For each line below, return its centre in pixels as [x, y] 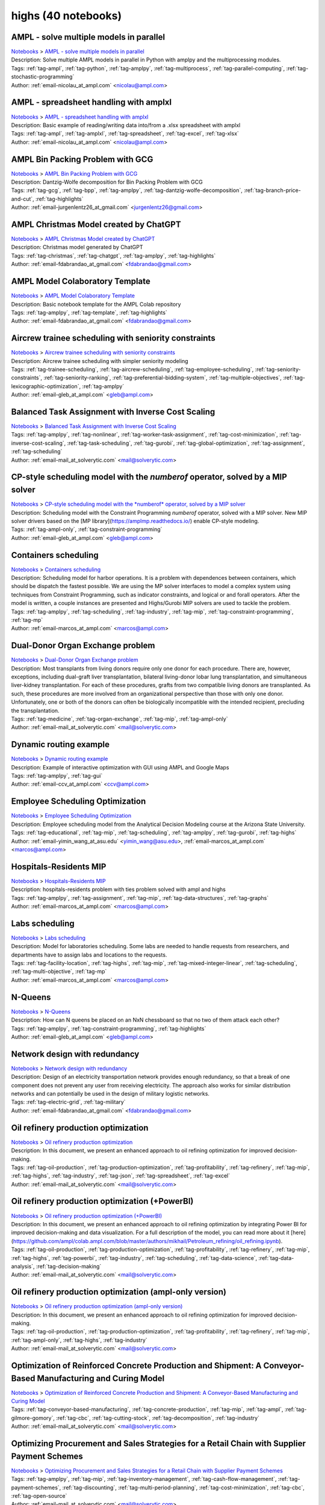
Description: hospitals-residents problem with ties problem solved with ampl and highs [118, 889]
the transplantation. [35, 710]
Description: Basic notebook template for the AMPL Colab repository [96, 304]
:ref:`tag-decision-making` [69, 1266]
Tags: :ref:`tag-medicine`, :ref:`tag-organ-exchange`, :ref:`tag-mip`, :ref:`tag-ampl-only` [119, 719]
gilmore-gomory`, [33, 1418]
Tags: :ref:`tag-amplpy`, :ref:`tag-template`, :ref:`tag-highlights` [89, 312]
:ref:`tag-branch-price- [272, 190]
